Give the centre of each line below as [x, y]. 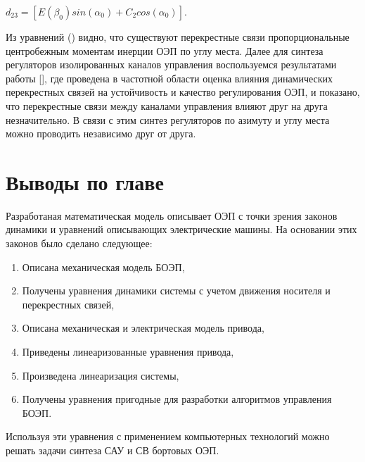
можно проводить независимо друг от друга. [101, 133]
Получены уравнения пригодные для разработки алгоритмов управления [177, 399]
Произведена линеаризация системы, [101, 375]
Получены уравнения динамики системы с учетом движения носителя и [176, 291]
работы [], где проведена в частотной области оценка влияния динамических [169, 78]
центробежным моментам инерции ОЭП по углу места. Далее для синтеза [165, 50]
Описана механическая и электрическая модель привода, [143, 328]
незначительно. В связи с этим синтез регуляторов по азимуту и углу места [168, 119]
